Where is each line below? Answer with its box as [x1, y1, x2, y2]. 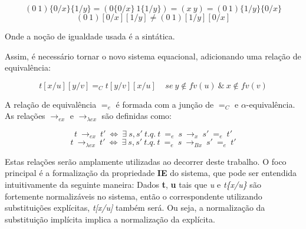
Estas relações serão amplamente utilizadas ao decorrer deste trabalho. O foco [5, 155, 287, 167]
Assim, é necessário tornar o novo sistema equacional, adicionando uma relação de [5, 49, 301, 62]
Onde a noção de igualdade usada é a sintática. [5, 30, 175, 42]
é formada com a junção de [116, 98, 214, 110]
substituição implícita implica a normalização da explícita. [5, 213, 215, 225]
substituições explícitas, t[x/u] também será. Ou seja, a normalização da [5, 201, 265, 214]
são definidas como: [101, 109, 172, 122]
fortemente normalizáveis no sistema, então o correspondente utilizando [5, 190, 262, 202]
